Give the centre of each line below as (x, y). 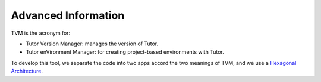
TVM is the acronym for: (41, 33)
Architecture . (27, 71)
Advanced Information (68, 15)
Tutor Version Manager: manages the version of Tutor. (92, 44)
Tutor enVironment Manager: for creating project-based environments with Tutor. (125, 52)
